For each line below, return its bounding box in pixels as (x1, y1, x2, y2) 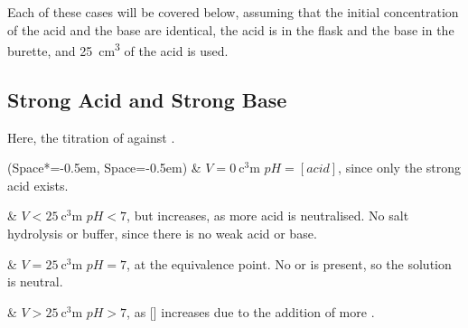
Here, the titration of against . (7, 127, 175, 146)
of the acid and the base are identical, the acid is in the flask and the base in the (7, 20, 454, 39)
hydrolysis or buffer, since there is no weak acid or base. (7, 224, 317, 243)
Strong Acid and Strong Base (7, 85, 287, 113)
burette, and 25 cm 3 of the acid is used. (7, 39, 229, 60)
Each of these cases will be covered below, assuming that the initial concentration (7, 3, 459, 21)
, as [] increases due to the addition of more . (126, 302, 375, 321)
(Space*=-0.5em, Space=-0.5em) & (7, 158, 201, 177)
